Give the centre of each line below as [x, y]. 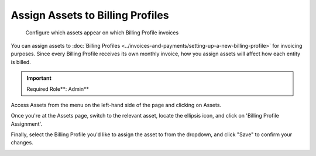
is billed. [21, 62]
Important [39, 78]
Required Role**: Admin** [58, 89]
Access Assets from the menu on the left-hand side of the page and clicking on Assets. [116, 105]
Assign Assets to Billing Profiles [90, 15]
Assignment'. [27, 124]
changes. [22, 143]
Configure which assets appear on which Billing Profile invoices [102, 33]
